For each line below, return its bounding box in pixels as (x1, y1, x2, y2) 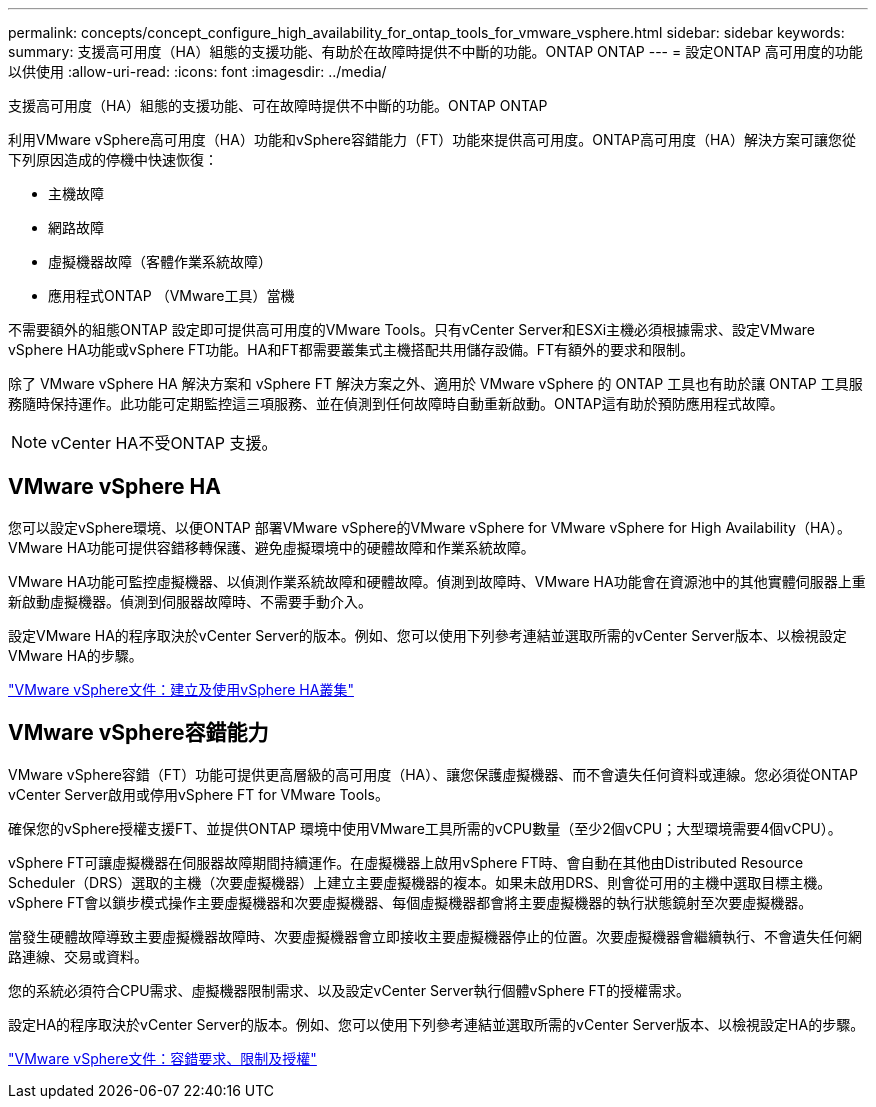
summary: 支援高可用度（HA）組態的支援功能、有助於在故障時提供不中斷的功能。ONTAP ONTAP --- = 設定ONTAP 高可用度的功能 (8, 43, 863, 60)
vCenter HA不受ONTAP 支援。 (51, 433, 278, 453)
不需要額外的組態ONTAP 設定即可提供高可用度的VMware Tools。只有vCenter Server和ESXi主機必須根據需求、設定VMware (8, 321, 815, 338)
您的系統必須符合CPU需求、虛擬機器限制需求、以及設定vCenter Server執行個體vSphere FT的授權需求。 (8, 981, 690, 999)
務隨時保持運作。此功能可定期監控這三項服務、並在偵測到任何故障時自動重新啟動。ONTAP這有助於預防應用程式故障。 (8, 395, 784, 412)
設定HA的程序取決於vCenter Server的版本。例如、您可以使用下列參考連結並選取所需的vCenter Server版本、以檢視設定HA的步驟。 (8, 1015, 865, 1033)
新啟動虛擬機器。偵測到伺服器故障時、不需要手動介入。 (8, 592, 372, 610)
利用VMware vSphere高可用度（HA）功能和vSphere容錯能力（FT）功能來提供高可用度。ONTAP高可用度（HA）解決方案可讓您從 (8, 131, 857, 148)
